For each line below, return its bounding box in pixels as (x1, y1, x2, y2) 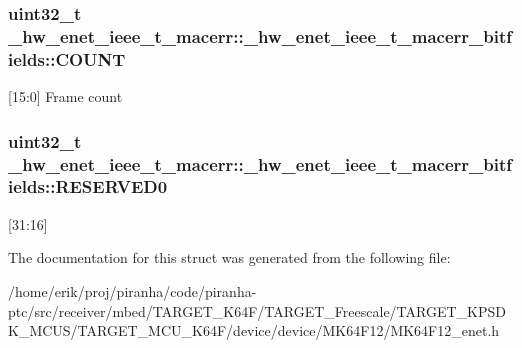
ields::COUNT (8, 46, 126, 71)
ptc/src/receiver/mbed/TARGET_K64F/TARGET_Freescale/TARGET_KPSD (8, 300, 506, 321)
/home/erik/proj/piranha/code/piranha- (8, 280, 257, 301)
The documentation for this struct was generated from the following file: (8, 247, 451, 268)
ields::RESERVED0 (8, 174, 168, 199)
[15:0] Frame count (8, 86, 123, 107)
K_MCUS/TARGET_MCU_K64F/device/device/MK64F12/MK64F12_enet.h (8, 320, 500, 341)
